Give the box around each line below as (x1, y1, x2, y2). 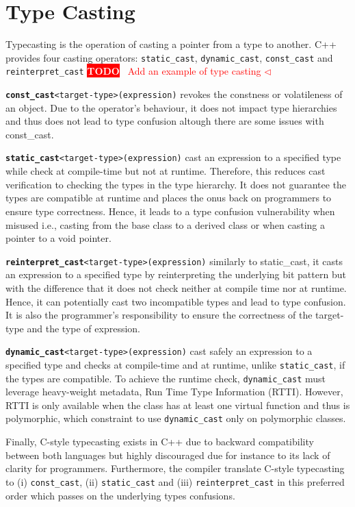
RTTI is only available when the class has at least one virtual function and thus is (5, 397, 350, 412)
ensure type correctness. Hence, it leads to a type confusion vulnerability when (5, 203, 335, 218)
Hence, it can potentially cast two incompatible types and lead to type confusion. (5, 294, 346, 308)
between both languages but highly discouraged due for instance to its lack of (5, 447, 330, 462)
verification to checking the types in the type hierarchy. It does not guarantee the (5, 177, 347, 191)
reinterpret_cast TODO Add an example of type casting (5, 64, 261, 78)
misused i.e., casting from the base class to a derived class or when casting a (5, 217, 326, 232)
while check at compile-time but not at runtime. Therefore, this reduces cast (5, 164, 326, 178)
